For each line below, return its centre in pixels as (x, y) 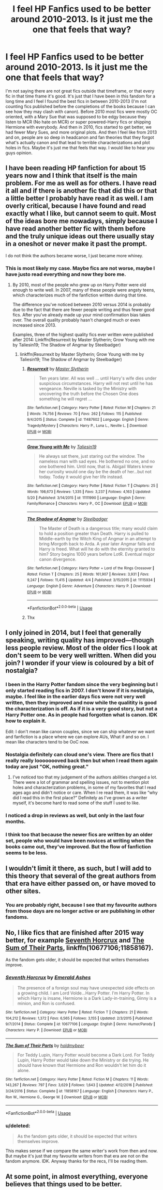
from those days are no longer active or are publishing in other (80, 911)
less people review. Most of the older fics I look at (81, 648)
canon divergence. (58, 559)
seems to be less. (27, 853)
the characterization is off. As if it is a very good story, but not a (81, 709)
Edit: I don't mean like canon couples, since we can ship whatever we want (80, 731)
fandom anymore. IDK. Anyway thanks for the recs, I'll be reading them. (77, 1161)
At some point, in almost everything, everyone (77, 1176)
